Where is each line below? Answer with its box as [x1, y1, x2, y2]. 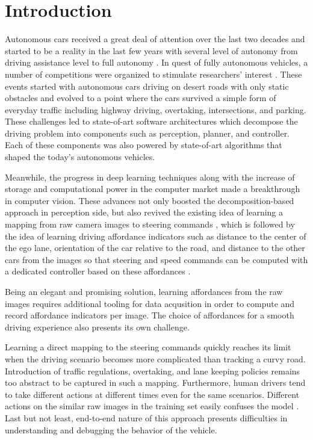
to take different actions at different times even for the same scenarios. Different [5, 388, 300, 400]
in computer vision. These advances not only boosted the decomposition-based [5, 194, 294, 206]
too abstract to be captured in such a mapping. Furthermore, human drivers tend [5, 376, 306, 389]
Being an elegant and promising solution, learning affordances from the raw [5, 285, 283, 297]
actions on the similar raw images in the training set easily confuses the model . [5, 400, 299, 412]
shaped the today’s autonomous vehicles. [5, 150, 155, 163]
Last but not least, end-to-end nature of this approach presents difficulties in [5, 411, 288, 424]
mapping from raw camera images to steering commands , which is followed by [5, 218, 295, 231]
